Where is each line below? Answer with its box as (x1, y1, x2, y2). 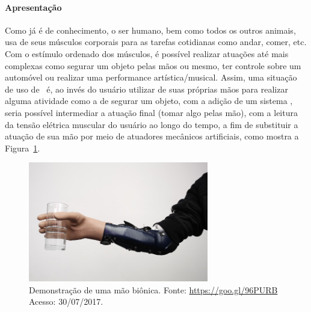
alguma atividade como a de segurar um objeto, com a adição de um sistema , (5, 94, 293, 107)
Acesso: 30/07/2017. (29, 295, 103, 308)
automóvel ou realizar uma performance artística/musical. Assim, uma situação (5, 71, 297, 84)
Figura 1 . (5, 141, 40, 154)
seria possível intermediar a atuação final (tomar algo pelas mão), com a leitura (5, 106, 298, 118)
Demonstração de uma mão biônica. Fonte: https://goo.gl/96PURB (29, 283, 278, 296)
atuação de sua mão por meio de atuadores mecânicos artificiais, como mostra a (5, 130, 299, 142)
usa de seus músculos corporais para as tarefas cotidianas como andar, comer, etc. (5, 35, 307, 48)
